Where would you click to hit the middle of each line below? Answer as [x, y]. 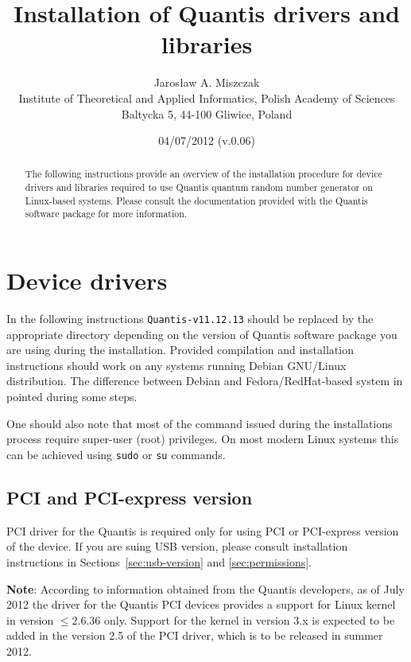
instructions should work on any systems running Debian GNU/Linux [176, 365]
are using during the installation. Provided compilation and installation [180, 350]
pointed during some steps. [72, 397]
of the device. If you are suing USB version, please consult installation [177, 546]
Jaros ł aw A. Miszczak [207, 82]
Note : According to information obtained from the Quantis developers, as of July [205, 588]
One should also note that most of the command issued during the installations [200, 423]
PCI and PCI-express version [130, 497]
